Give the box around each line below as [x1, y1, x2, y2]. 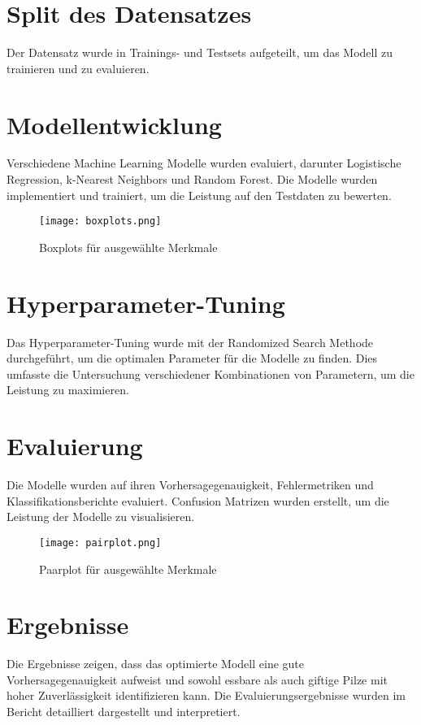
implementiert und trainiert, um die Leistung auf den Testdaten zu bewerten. [7, 186, 392, 203]
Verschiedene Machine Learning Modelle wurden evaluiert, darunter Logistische [7, 154, 401, 171]
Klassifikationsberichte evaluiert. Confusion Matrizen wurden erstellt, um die [7, 492, 389, 509]
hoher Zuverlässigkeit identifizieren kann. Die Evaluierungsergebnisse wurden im [7, 687, 406, 704]
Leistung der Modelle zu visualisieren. [7, 508, 195, 525]
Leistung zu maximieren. [7, 381, 129, 398]
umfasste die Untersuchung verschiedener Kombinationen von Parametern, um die [7, 365, 414, 382]
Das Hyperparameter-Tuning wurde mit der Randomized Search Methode [7, 333, 374, 350]
